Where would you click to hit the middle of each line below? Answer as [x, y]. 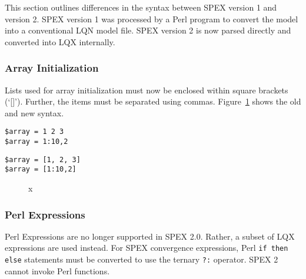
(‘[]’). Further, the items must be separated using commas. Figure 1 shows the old [153, 101]
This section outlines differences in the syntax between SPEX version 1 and [141, 7]
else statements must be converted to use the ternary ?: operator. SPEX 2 [142, 259]
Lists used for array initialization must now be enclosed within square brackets [147, 90]
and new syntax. [34, 112]
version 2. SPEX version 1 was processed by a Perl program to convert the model [152, 19]
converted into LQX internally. [60, 41]
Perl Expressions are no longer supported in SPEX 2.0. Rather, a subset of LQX [150, 236]
